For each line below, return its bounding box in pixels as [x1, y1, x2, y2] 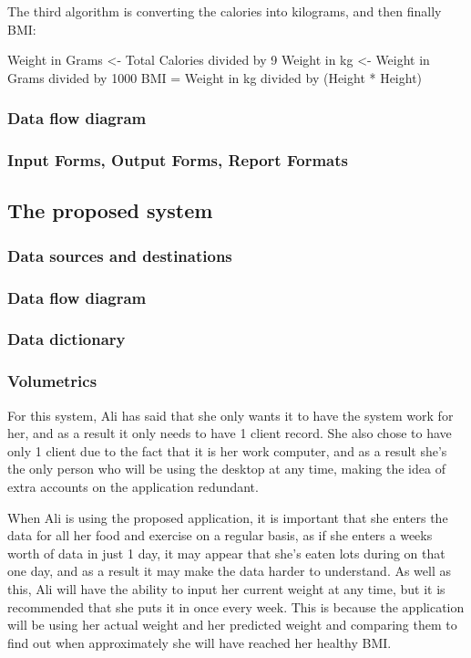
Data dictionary [7, 328, 126, 350]
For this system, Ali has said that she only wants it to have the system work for [7, 405, 454, 424]
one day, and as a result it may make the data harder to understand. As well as [7, 561, 452, 580]
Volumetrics [7, 370, 97, 392]
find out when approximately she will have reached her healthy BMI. [7, 632, 392, 652]
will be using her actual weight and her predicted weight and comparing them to [7, 615, 457, 634]
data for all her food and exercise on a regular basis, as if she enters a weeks [7, 526, 433, 545]
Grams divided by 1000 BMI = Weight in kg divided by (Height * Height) [7, 68, 423, 87]
